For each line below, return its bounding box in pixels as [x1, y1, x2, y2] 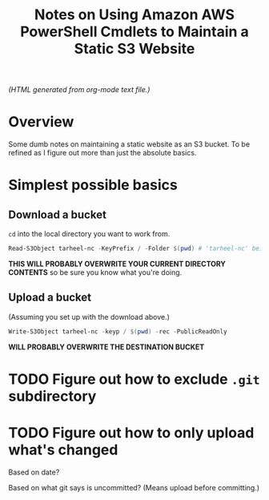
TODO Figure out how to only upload [8, 424, 255, 442]
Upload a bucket [8, 291, 92, 304]
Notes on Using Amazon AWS [34, 6, 235, 24]
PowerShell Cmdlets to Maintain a [19, 22, 250, 41]
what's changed [8, 441, 118, 459]
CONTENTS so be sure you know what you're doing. [8, 268, 183, 277]
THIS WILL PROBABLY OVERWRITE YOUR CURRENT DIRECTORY [8, 259, 227, 268]
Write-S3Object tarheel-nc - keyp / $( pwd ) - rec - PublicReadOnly [8, 327, 227, 336]
